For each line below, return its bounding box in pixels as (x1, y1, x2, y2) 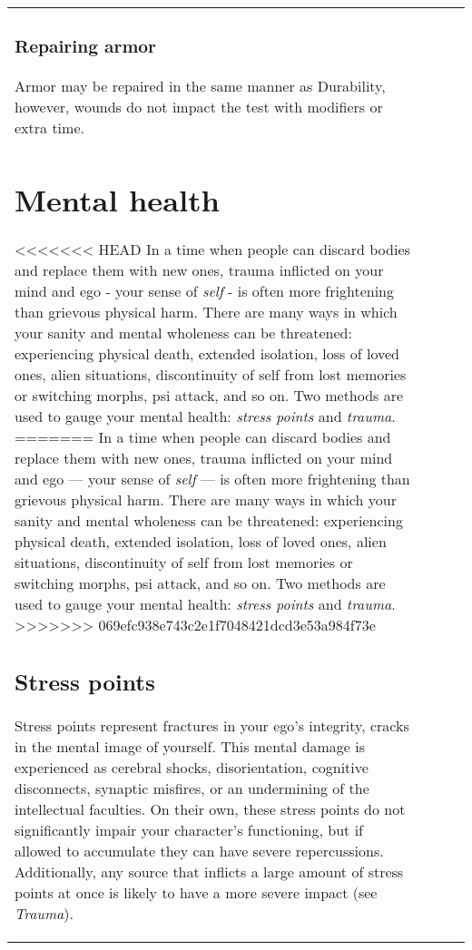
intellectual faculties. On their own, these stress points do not (15, 798, 406, 819)
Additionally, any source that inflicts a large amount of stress (15, 860, 404, 882)
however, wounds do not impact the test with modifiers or (15, 95, 383, 117)
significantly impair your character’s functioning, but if (15, 818, 363, 840)
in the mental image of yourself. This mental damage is (15, 735, 366, 757)
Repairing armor (15, 34, 156, 59)
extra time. (15, 116, 84, 138)
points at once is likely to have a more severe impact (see (15, 881, 378, 903)
